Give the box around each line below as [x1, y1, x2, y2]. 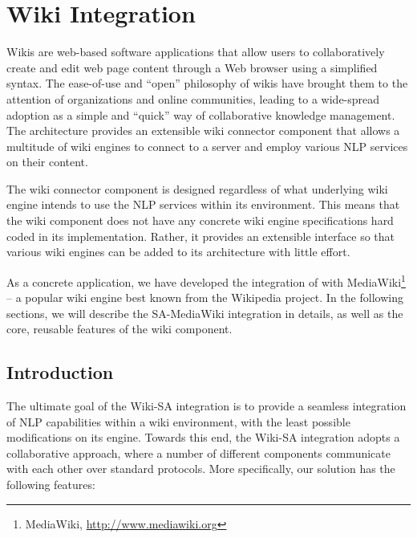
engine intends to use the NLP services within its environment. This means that [6, 196, 400, 213]
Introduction [6, 360, 114, 385]
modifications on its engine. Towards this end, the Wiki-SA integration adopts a [6, 429, 400, 446]
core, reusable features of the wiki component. [6, 320, 233, 337]
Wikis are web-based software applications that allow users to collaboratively [6, 43, 385, 60]
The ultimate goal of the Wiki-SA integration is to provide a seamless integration [6, 397, 407, 414]
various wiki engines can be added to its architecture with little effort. [6, 243, 350, 260]
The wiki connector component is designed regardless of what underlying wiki [6, 180, 388, 197]
